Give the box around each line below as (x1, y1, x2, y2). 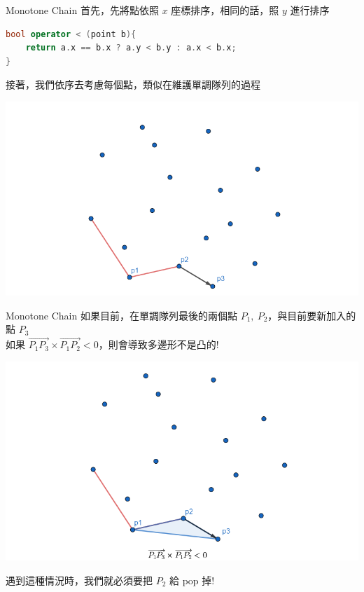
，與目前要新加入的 (267, 308, 356, 322)
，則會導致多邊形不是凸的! (98, 337, 219, 352)
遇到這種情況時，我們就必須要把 (6, 572, 153, 587)
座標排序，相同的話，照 (171, 3, 279, 17)
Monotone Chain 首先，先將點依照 (6, 3, 159, 17)
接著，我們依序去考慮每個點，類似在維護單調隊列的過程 (6, 77, 260, 92)
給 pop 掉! (169, 572, 215, 587)
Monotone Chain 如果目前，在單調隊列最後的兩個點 (6, 308, 237, 322)
